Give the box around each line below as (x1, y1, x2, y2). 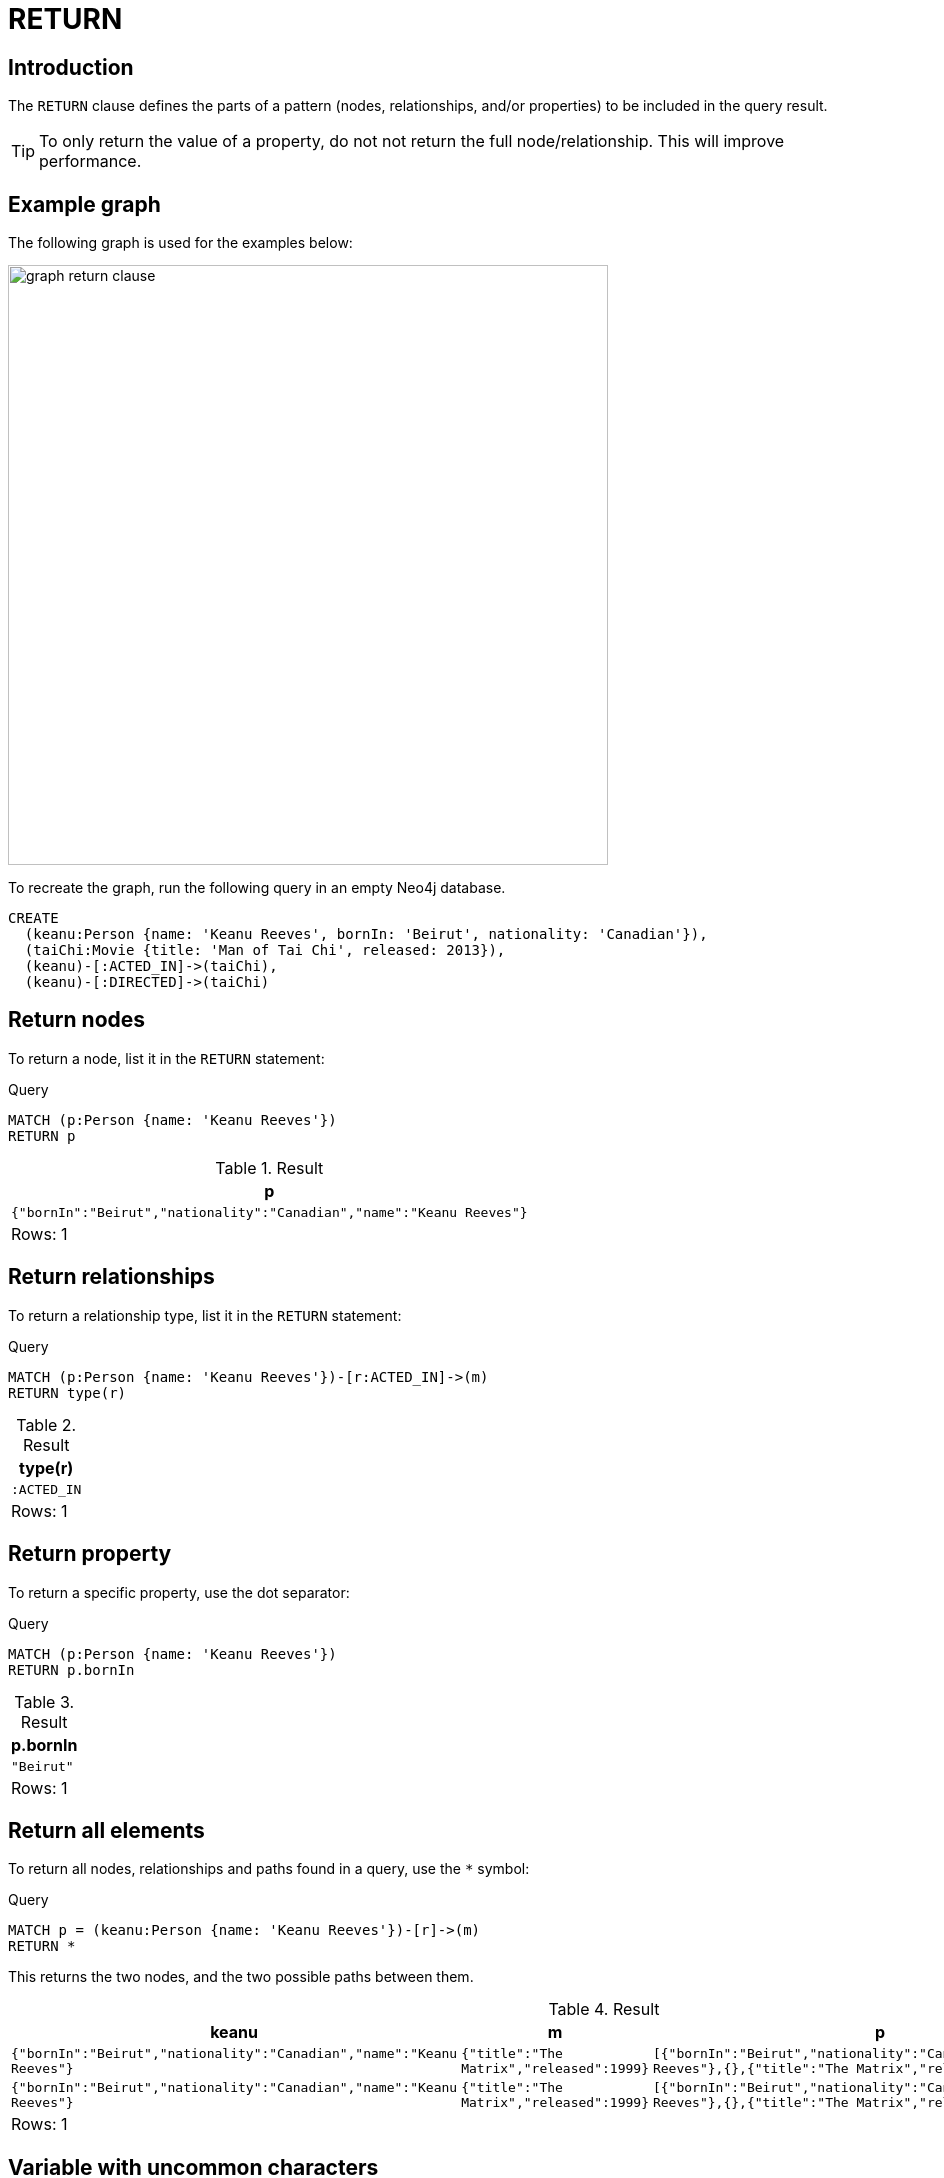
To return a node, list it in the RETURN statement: (8, 1049, 325, 1067)
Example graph (8, 191, 161, 217)
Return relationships (8, 1264, 215, 1290)
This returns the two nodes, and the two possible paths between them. (8, 1968, 474, 1986)
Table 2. (16, 1414, 77, 1435)
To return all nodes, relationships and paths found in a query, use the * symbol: (8, 1860, 530, 1878)
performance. (39, 151, 142, 172)
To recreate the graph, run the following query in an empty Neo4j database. (8, 879, 506, 897)
